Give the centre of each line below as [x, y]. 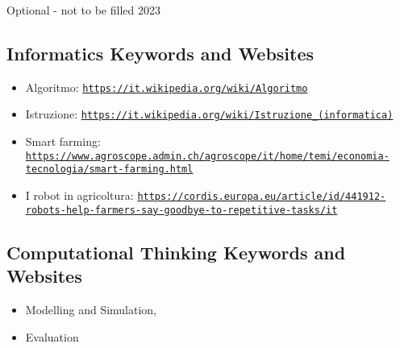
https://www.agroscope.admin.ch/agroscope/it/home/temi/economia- [207, 156]
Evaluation [52, 336]
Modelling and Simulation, [91, 309]
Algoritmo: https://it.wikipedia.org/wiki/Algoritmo [167, 87]
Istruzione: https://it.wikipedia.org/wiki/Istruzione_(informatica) [209, 114]
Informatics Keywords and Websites [160, 53]
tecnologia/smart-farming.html [109, 170]
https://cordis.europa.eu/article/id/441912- [262, 197]
